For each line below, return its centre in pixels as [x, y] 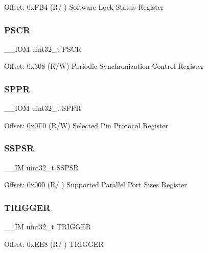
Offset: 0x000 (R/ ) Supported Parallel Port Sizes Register [96, 184]
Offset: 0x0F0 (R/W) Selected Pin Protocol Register [86, 125]
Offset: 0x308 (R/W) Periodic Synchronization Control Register [104, 66]
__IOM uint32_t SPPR [43, 108]
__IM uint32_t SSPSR [41, 167]
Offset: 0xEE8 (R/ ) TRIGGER [54, 244]
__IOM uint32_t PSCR [43, 48]
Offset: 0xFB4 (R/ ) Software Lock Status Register [84, 7]
